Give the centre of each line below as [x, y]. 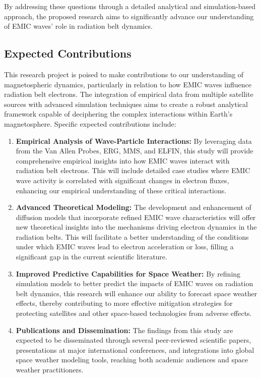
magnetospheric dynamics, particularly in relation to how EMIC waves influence [128, 84]
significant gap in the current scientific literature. [91, 257]
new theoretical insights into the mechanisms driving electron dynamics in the [136, 227]
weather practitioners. [50, 370]
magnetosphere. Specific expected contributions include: [90, 123]
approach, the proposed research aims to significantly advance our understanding [129, 16]
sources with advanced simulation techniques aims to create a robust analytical [126, 104]
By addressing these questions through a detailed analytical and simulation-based [130, 6]
